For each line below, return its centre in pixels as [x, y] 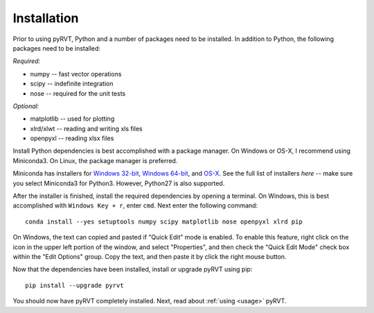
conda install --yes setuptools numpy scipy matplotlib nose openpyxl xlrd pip [164, 221]
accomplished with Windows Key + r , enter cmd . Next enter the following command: [135, 205]
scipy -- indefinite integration [72, 84]
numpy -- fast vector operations [76, 74]
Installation [46, 18]
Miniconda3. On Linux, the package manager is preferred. [95, 160]
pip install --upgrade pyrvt [74, 285]
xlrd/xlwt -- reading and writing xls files [87, 128]
